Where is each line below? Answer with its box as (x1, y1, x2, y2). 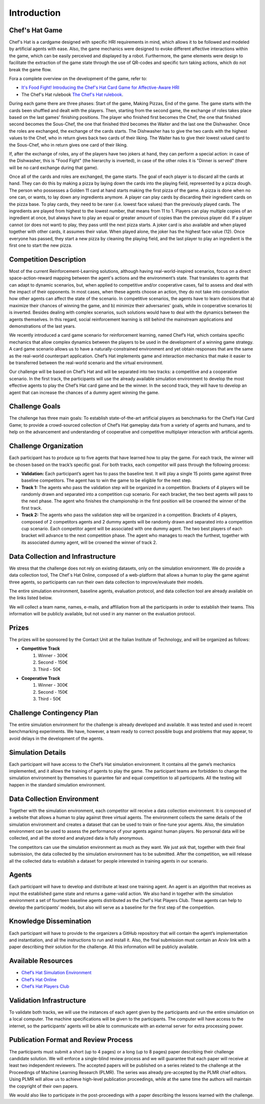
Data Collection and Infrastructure (9, 552, 116, 560)
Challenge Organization (9, 442, 83, 450)
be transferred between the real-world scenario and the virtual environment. (9, 359, 164, 366)
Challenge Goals (9, 402, 61, 410)
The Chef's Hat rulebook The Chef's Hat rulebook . (21, 91, 124, 97)
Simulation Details (9, 748, 66, 756)
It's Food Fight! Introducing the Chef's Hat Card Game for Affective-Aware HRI (21, 85, 180, 90)
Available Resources (9, 957, 73, 965)
